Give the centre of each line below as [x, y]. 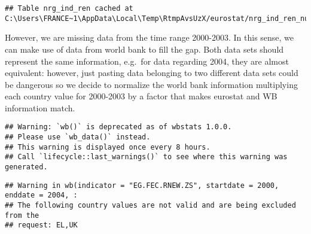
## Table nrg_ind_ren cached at [69, 8]
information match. [40, 107]
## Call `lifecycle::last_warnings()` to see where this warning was [146, 157]
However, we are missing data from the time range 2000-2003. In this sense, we [150, 37]
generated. [26, 167]
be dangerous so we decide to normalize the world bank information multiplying [151, 84]
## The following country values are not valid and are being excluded [150, 206]
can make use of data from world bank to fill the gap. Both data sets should [144, 49]
